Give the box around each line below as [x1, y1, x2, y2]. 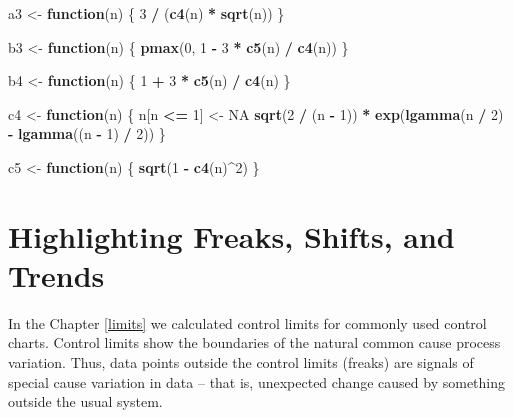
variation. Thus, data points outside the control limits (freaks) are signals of [8, 352, 474, 373]
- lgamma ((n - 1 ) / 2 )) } [8, 123, 166, 144]
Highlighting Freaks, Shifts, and [8, 215, 455, 256]
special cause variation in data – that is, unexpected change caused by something [8, 371, 506, 392]
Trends [8, 254, 105, 295]
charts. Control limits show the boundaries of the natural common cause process [8, 332, 501, 353]
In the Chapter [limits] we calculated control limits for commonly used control [8, 312, 487, 333]
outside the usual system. [8, 391, 163, 412]
